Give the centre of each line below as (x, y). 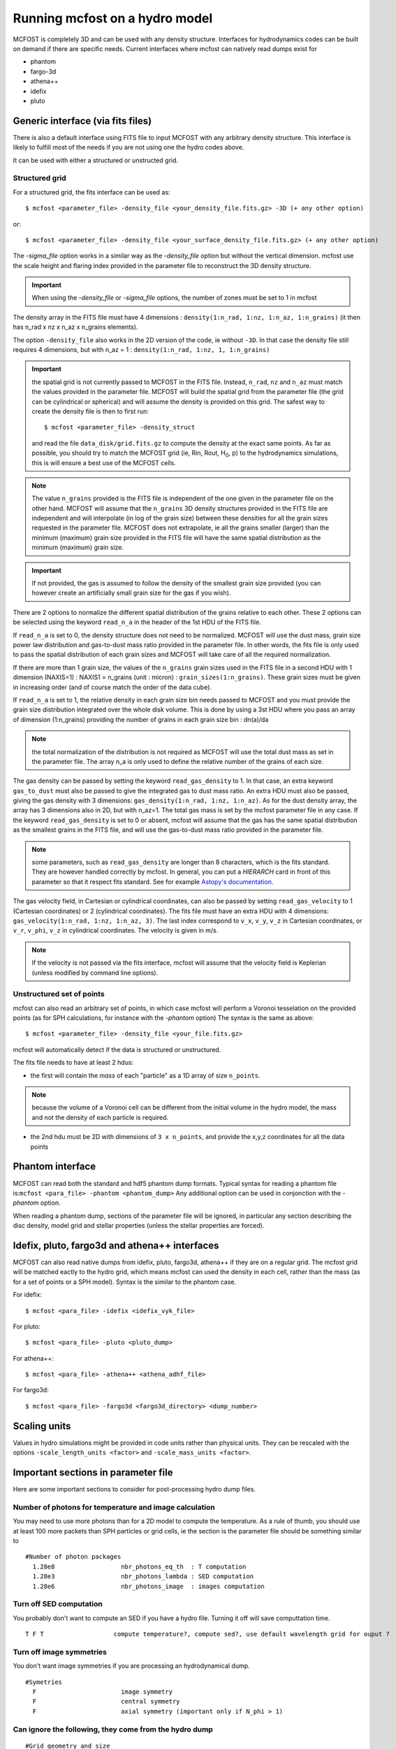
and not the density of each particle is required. (100, 1117)
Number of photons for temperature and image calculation (114, 1507)
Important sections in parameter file (93, 1472)
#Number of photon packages (73, 1557)
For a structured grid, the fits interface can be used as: (91, 192)
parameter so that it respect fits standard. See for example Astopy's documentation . (153, 881)
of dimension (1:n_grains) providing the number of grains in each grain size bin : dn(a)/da (141, 719)
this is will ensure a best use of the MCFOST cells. (104, 462)
